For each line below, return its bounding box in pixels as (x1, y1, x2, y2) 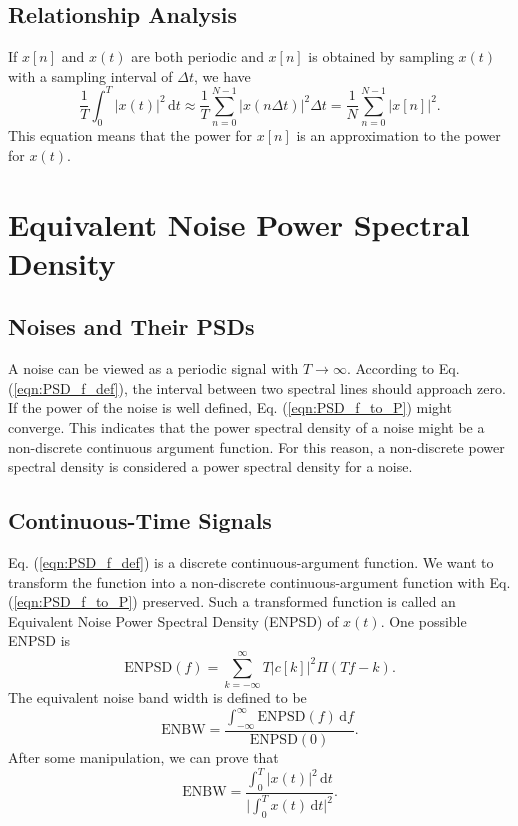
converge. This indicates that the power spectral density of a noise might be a (8, 416, 485, 437)
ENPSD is (8, 630, 71, 651)
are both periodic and (131, 46, 264, 67)
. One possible (380, 610, 467, 631)
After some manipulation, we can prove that (8, 746, 279, 767)
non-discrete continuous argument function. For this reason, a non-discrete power (8, 436, 505, 457)
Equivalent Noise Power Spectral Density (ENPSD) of (8, 610, 339, 631)
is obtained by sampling (308, 46, 454, 67)
